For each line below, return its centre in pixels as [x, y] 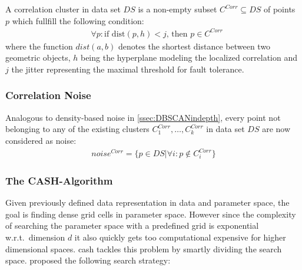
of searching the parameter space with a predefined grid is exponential [132, 225]
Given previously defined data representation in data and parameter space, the [147, 203]
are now [276, 129]
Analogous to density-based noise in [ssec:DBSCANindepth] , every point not [143, 117]
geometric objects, [38, 57]
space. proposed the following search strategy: [88, 260]
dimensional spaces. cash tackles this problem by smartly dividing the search [144, 248]
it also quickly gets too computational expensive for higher [180, 237]
